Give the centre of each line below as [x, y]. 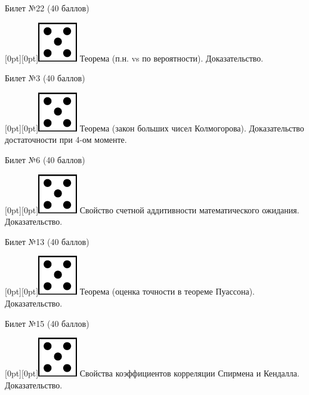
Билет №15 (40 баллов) [47, 323]
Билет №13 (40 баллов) [47, 241]
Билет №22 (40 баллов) [47, 8]
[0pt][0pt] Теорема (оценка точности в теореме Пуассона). [130, 291]
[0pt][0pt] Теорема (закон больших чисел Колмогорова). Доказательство [154, 128]
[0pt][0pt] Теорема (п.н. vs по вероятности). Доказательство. [134, 58]
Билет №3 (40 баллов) [45, 78]
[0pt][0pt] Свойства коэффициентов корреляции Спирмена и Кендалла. [152, 373]
